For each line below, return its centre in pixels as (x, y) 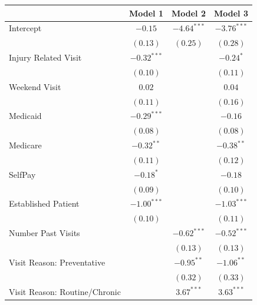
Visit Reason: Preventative (57, 262)
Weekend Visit (35, 86)
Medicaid (25, 116)
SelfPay (22, 174)
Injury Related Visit (45, 57)
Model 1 (146, 13)
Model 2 (188, 13)
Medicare (25, 145)
